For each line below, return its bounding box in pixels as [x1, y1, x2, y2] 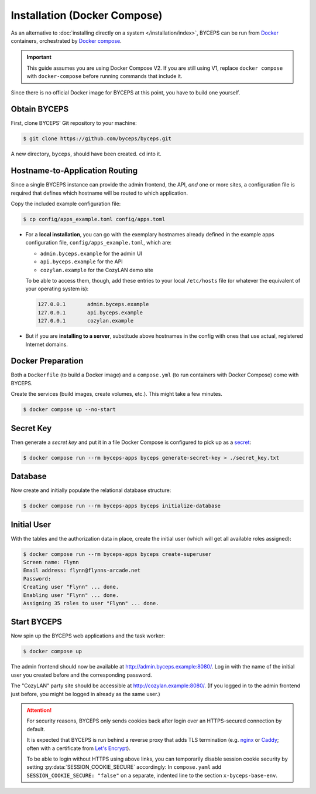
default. [26, 725, 46, 732]
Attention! [26, 707, 52, 714]
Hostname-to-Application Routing [11, 166, 138, 176]
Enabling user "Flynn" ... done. [23, 592, 119, 598]
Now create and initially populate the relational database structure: [11, 487, 171, 494]
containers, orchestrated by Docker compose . [11, 37, 122, 44]
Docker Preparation [11, 356, 84, 366]
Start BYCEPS [11, 617, 63, 627]
